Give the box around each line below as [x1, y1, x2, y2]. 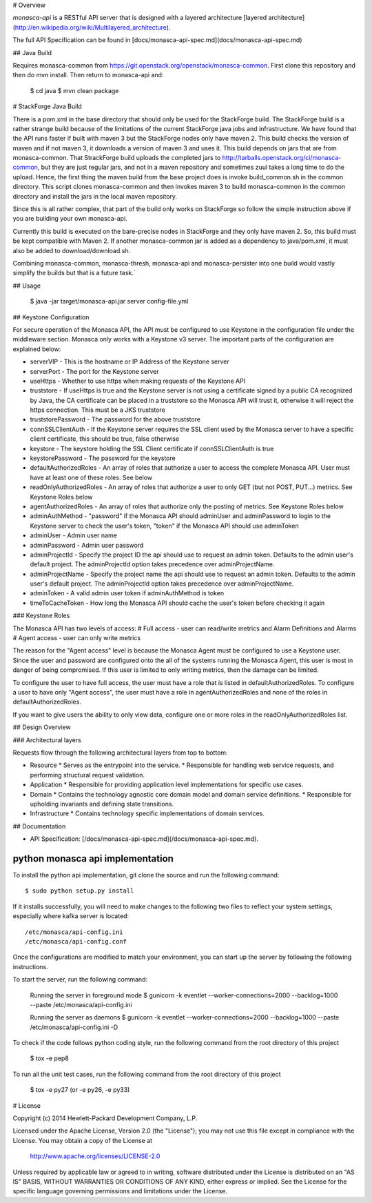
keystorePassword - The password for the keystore [30, 454, 176, 462]
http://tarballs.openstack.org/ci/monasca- [222, 154, 342, 162]
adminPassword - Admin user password [30, 541, 144, 549]
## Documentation [12, 822, 66, 831]
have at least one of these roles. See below [30, 473, 153, 481]
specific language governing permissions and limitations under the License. [12, 1187, 227, 1195]
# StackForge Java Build [12, 102, 82, 110]
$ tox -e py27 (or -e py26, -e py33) [30, 1086, 130, 1094]
